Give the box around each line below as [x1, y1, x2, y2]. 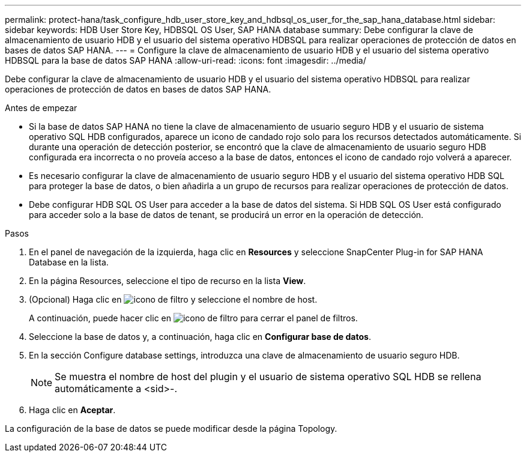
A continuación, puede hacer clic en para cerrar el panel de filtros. [29, 313, 358, 323]
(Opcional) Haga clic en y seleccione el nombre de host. [29, 294, 318, 304]
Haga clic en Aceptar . [29, 405, 116, 415]
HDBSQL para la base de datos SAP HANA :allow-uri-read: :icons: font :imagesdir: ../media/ [5, 55, 366, 65]
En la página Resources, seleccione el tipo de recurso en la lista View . [29, 276, 306, 286]
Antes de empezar [5, 103, 77, 113]
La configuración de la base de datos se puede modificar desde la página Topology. [5, 423, 337, 434]
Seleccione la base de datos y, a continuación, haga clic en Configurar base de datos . [29, 331, 371, 342]
